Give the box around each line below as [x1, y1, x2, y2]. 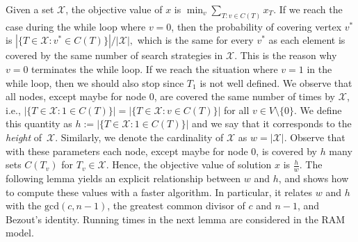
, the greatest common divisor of [107, 198, 245, 213]
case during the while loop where [6, 19, 146, 33]
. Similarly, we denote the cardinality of [55, 130, 224, 145]
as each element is [268, 33, 345, 47]
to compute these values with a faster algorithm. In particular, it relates [6, 184, 313, 199]
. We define [294, 102, 342, 117]
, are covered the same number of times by [154, 89, 336, 104]
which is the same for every [137, 33, 254, 47]
